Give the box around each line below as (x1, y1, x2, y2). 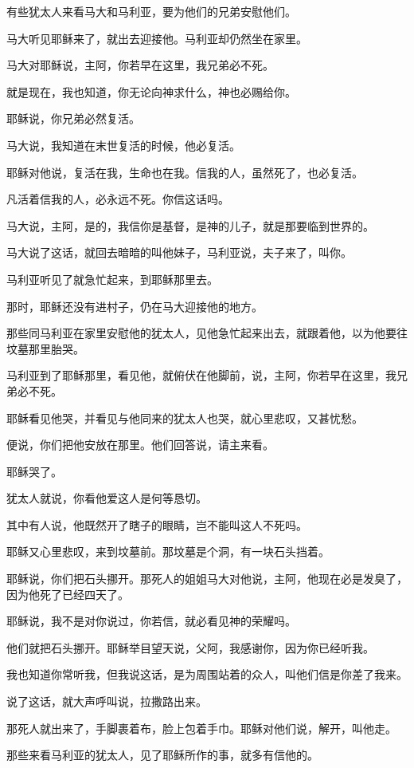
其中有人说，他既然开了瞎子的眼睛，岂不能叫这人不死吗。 (6, 516, 307, 533)
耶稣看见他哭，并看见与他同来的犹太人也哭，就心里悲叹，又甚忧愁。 (6, 409, 363, 426)
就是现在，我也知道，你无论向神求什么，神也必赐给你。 (6, 83, 296, 100)
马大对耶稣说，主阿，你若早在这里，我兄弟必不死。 (6, 57, 274, 73)
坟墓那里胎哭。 (6, 340, 84, 356)
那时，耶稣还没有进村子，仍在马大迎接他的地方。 (6, 297, 263, 314)
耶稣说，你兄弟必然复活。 (6, 110, 140, 127)
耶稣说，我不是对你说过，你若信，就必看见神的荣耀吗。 (6, 612, 296, 629)
